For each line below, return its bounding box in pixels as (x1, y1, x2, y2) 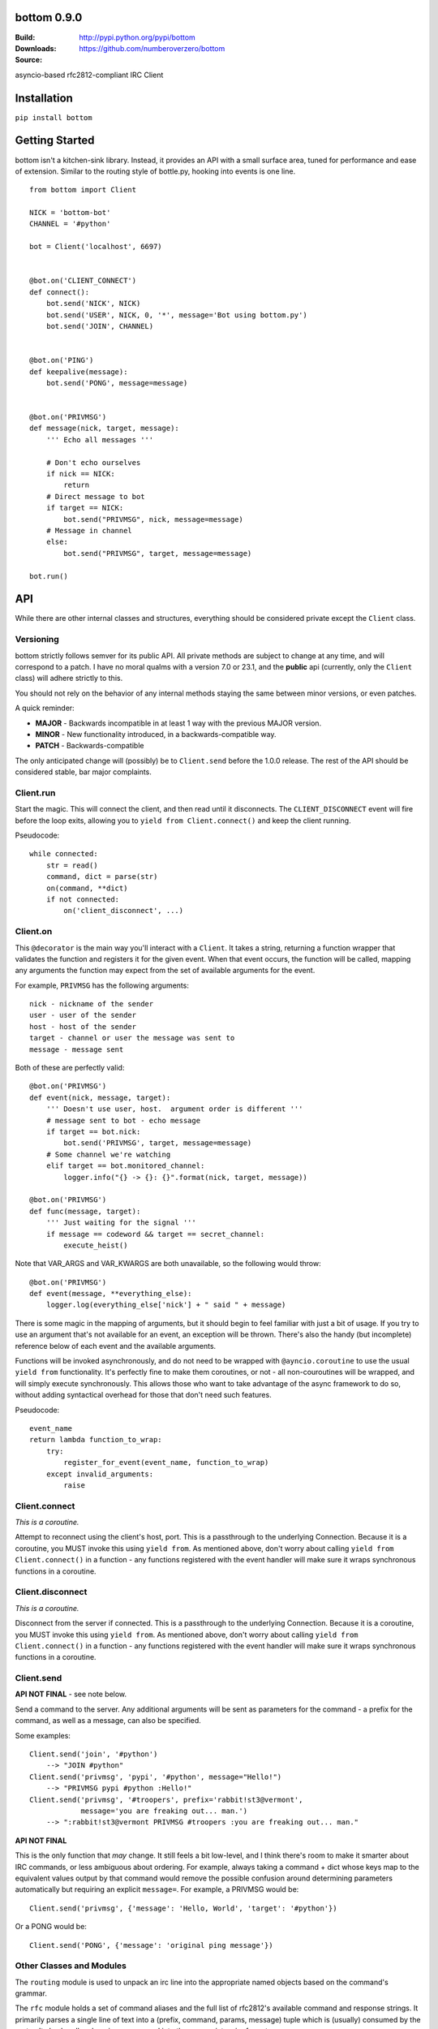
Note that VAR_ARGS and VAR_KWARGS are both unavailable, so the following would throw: (15, 1259, 321, 1269)
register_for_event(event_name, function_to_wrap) (63, 1458, 269, 1467)
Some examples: (15, 1730, 71, 1740)
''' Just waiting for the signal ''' (45, 1218, 196, 1227)
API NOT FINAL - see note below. (15, 1689, 127, 1699)
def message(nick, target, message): (29, 424, 180, 433)
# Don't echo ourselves (45, 458, 141, 467)
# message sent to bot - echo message (45, 1116, 201, 1125)
